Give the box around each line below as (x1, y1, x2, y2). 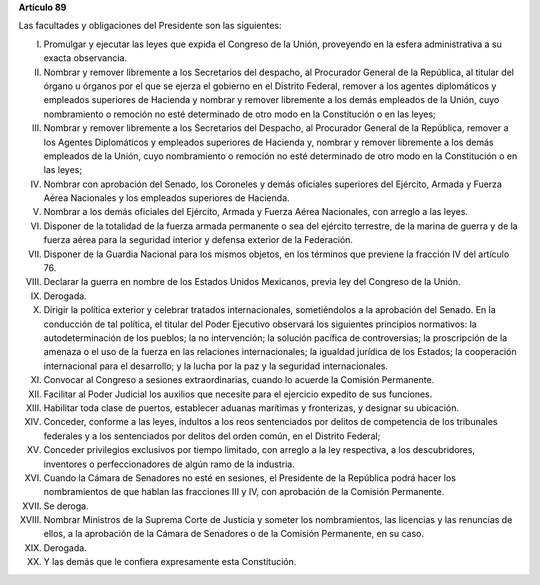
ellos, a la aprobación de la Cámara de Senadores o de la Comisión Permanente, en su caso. (43, 528, 425, 540)
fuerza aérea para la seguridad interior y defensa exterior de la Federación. (43, 234, 354, 246)
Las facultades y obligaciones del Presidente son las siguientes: (18, 20, 282, 32)
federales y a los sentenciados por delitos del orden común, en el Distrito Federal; (43, 430, 381, 442)
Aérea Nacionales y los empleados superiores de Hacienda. (43, 192, 290, 204)
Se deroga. (43, 500, 89, 512)
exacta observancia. (43, 52, 128, 64)
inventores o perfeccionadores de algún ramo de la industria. (43, 458, 295, 470)
